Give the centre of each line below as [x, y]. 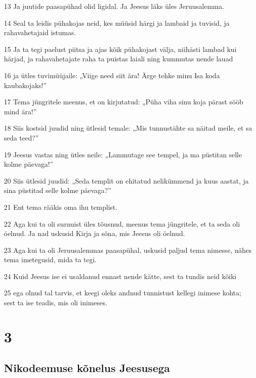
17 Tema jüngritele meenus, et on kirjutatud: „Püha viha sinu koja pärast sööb [124, 102]
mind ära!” [20, 111]
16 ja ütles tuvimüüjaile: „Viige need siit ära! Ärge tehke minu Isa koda [112, 75]
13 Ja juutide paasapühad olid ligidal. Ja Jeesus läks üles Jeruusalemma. [114, 6]
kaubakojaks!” [25, 85]
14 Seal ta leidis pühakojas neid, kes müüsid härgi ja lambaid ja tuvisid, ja [117, 23]
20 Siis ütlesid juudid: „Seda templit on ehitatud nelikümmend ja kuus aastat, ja [127, 180]
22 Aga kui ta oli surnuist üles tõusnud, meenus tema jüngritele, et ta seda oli [122, 223]
